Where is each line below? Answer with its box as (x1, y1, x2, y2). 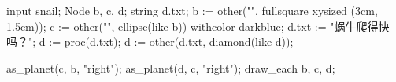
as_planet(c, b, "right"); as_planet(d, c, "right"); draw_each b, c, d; (6, 59, 335, 76)
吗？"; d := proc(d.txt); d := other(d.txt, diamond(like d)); (6, 33, 294, 50)
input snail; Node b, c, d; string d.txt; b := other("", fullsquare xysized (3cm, (6, 2, 378, 18)
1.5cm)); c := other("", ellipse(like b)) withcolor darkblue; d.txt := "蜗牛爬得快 (6, 17, 390, 34)
